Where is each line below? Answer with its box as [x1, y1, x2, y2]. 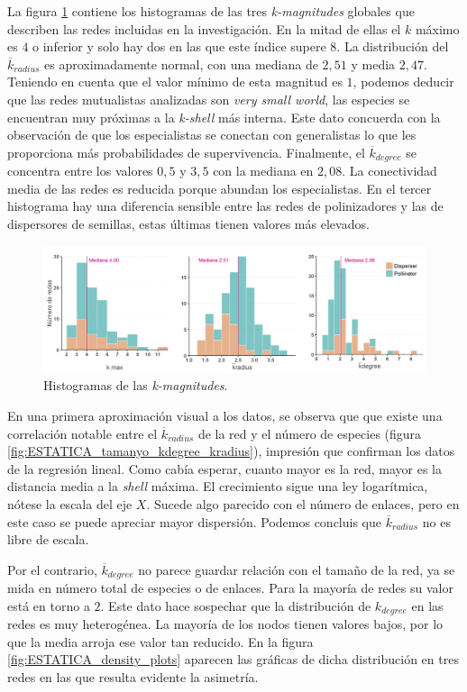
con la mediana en [213, 161, 314, 180]
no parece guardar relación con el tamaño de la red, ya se [138, 560, 455, 578]
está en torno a [7, 596, 90, 615]
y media [351, 54, 396, 73]
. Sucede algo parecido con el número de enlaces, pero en [146, 494, 460, 513]
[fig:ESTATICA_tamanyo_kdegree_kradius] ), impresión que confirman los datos [7, 442, 455, 460]
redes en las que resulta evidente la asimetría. [7, 667, 259, 686]
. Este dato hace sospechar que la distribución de [100, 596, 371, 615]
